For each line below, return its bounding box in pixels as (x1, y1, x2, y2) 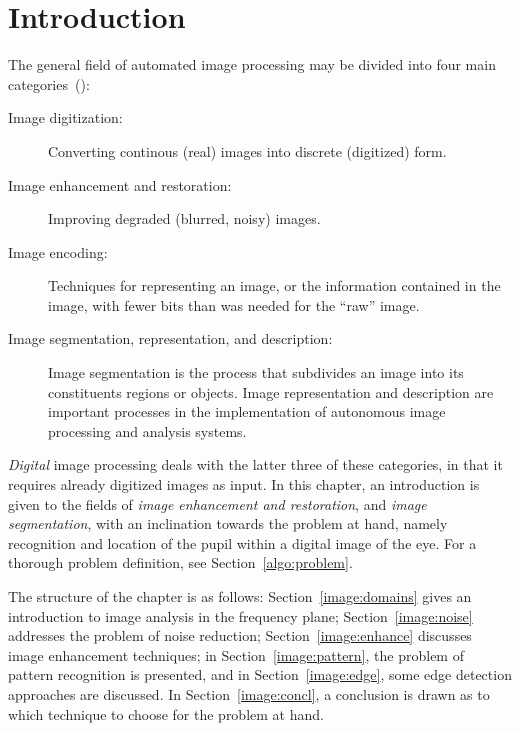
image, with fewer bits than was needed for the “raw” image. (48, 294, 420, 315)
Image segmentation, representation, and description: (8, 328, 333, 349)
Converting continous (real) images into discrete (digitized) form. (48, 140, 447, 161)
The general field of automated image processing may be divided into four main (8, 54, 496, 75)
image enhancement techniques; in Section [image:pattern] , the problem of (8, 644, 464, 665)
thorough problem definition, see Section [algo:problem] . (8, 552, 353, 573)
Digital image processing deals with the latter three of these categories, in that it (8, 454, 503, 475)
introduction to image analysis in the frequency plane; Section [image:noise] (8, 605, 473, 626)
